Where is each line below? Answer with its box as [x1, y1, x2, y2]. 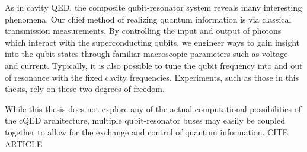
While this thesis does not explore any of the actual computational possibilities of [5, 102, 301, 115]
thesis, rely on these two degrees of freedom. [5, 83, 165, 95]
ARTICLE [5, 137, 43, 150]
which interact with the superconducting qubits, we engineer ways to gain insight [5, 36, 300, 48]
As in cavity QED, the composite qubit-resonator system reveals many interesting [5, 1, 302, 13]
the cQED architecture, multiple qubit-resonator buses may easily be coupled [5, 114, 285, 126]
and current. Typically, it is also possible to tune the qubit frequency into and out [5, 59, 303, 71]
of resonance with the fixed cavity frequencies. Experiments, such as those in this [5, 71, 299, 83]
